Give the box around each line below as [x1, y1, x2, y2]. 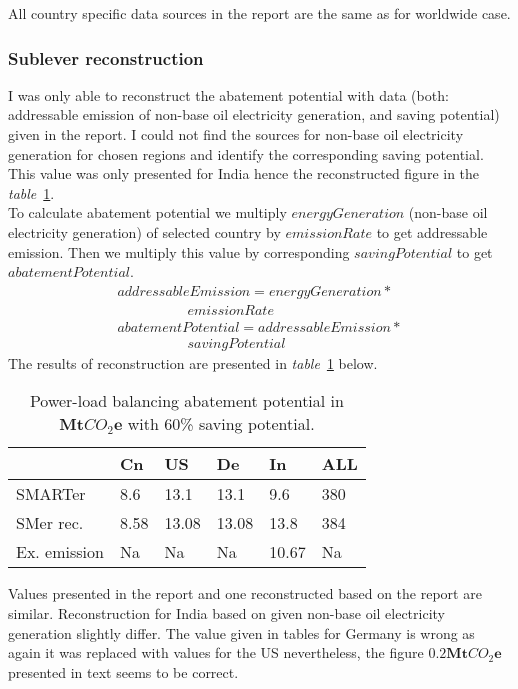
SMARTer [16, 482, 86, 506]
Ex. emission [16, 540, 104, 564]
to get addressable [376, 221, 488, 242]
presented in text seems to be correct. [8, 661, 239, 682]
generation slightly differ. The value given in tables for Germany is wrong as [8, 622, 475, 643]
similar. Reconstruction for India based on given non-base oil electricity [8, 603, 445, 624]
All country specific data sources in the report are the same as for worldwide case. [8, 3, 511, 23]
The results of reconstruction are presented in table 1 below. [8, 352, 378, 373]
